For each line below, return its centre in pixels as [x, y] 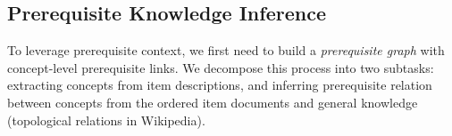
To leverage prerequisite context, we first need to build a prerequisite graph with [226, 50]
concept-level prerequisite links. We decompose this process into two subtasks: [221, 67]
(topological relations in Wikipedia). [106, 120]
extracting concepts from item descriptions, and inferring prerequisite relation [220, 85]
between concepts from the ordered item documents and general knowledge [213, 102]
